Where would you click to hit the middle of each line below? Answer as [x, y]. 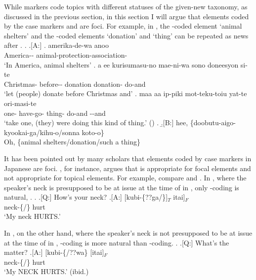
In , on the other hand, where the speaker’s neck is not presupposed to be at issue [128, 233]
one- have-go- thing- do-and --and [55, 113]
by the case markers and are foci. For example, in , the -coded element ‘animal [123, 26]
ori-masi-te [20, 103]
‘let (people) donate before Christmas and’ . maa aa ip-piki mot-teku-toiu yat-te [126, 93]
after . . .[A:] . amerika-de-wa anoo [57, 45]
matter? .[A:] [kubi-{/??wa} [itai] [54, 252]
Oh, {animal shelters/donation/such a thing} [72, 142]
